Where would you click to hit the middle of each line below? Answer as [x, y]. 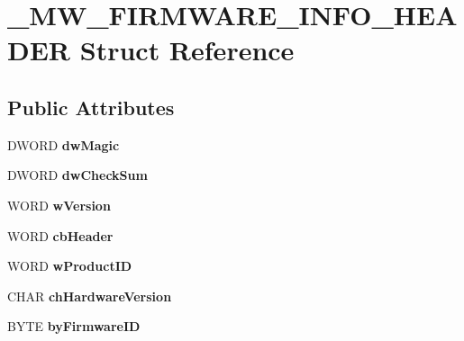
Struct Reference [187, 50]
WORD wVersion [59, 205]
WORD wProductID [70, 266]
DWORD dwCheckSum [77, 175]
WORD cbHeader [60, 235]
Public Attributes [91, 107]
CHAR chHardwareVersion [90, 296]
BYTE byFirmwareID [74, 326]
